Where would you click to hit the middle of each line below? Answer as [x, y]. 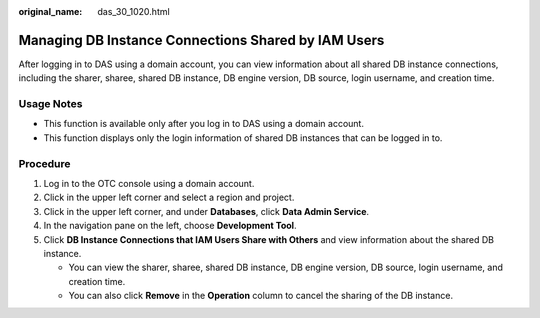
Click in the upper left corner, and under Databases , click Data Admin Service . [206, 211]
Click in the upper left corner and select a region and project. [169, 197]
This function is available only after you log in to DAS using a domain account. [204, 124]
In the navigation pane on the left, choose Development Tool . [170, 226]
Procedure [44, 163]
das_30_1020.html [133, 11]
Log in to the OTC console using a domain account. [149, 183]
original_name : [50, 11]
